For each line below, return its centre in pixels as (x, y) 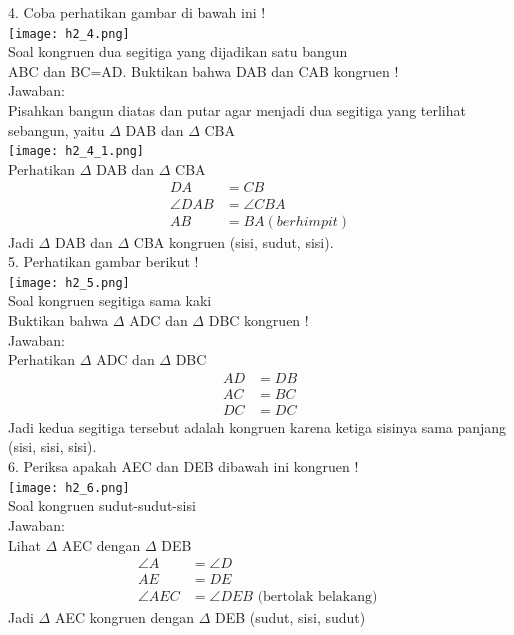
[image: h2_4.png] (69, 33)
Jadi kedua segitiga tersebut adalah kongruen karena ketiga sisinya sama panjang (257, 426)
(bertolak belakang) (317, 597)
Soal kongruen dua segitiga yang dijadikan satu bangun (178, 51)
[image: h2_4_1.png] (76, 151)
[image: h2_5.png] (69, 282)
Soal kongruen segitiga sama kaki (110, 300)
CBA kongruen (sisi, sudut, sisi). (233, 241)
